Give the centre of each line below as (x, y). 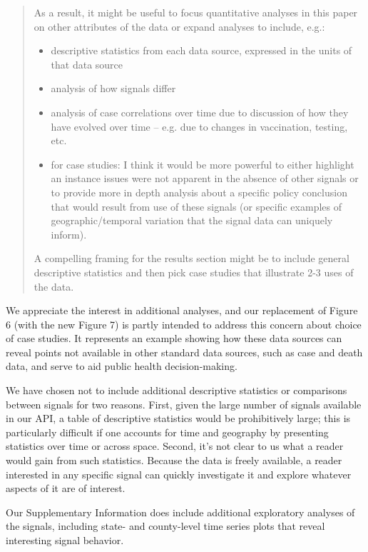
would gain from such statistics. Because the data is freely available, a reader (174, 460)
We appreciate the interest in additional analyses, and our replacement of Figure (182, 310)
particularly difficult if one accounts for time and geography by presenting (167, 432)
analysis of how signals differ (113, 88)
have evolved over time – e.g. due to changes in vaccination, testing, (199, 126)
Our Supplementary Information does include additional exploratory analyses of (180, 512)
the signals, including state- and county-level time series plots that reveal (165, 526)
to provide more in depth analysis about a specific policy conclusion (199, 192)
